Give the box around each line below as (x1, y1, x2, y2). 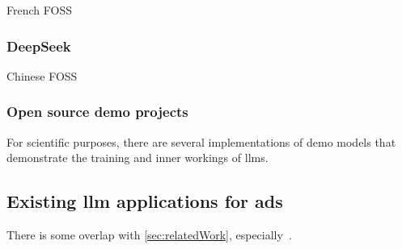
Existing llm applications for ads (6, 189, 283, 214)
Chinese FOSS (6, 67, 78, 84)
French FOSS (6, 2, 72, 18)
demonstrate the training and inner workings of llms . (6, 149, 269, 166)
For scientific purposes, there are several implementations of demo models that (6, 133, 396, 150)
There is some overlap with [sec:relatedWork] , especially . (6, 226, 292, 243)
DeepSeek (6, 35, 71, 56)
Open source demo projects (6, 102, 188, 122)
